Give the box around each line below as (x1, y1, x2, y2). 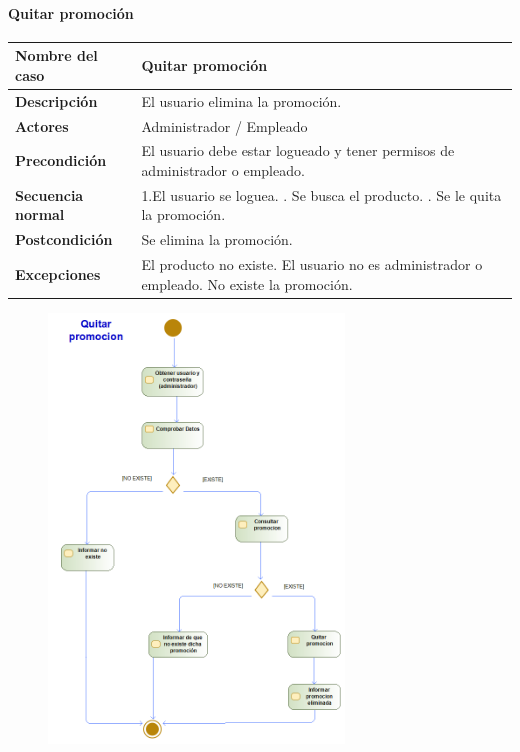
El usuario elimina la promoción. (141, 90, 342, 111)
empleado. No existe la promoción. (141, 273, 353, 294)
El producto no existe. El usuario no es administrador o (141, 254, 483, 275)
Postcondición (15, 229, 113, 250)
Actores (15, 115, 69, 136)
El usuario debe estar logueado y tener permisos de (141, 140, 455, 161)
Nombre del (15, 45, 98, 66)
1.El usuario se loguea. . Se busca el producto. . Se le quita (141, 184, 502, 205)
